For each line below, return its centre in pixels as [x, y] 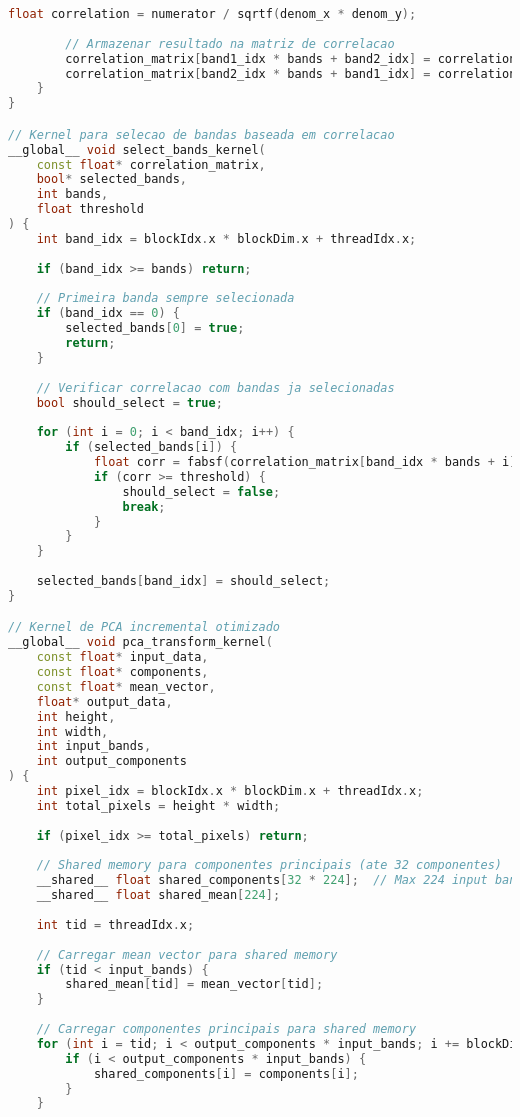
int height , [76, 716]
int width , [72, 731]
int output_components [111, 761]
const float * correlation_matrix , [151, 164]
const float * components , [122, 672]
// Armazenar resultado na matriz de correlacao [230, 43]
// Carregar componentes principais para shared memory [226, 1029]
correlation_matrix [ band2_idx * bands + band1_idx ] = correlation [291, 73]
